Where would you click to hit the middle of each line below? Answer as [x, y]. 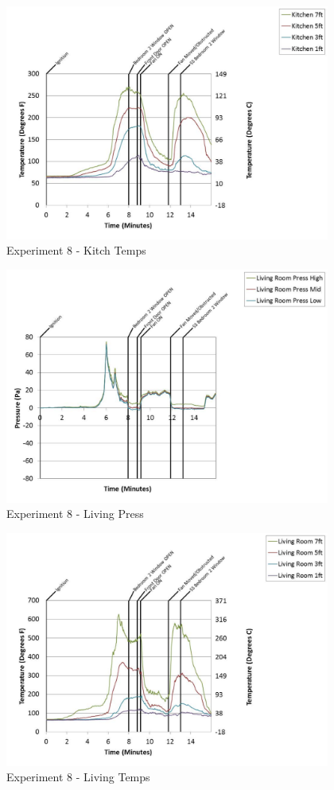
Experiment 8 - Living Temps [78, 777]
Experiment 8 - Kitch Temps [76, 250]
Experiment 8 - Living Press [75, 514]
